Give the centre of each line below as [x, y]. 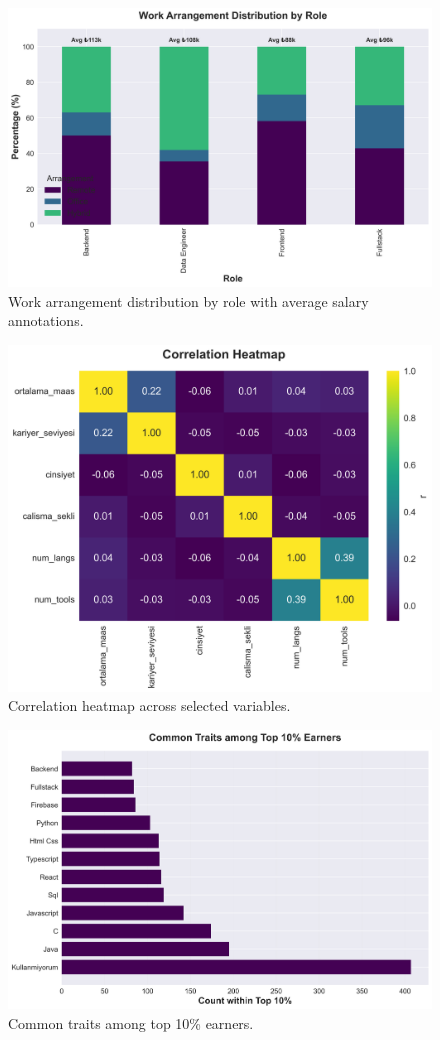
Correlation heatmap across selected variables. [149, 705]
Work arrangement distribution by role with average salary [188, 300]
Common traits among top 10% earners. [131, 1022]
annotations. [46, 320]
